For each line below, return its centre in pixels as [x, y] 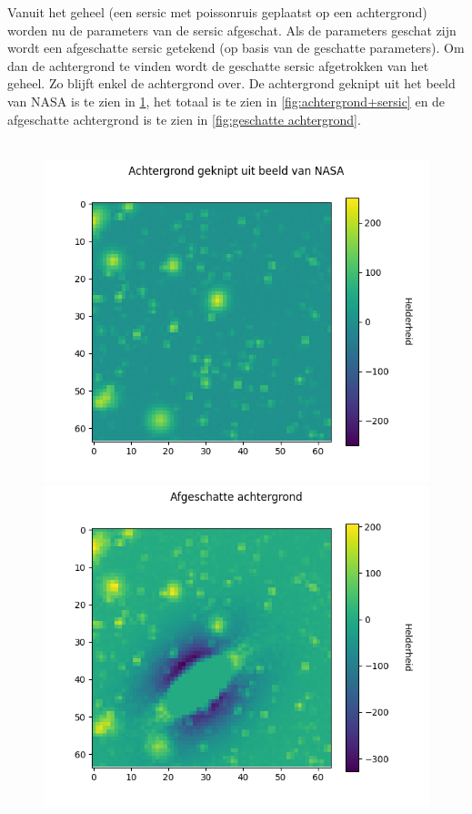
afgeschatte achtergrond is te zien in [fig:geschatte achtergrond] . [184, 119]
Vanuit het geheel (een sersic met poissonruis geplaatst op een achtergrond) [217, 12]
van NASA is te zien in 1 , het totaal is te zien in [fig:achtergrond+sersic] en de [226, 101]
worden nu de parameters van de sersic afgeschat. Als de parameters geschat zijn [232, 30]
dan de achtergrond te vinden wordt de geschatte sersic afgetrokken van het [218, 65]
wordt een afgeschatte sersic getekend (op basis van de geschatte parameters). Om [236, 48]
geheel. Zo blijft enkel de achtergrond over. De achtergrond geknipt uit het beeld [231, 83]
